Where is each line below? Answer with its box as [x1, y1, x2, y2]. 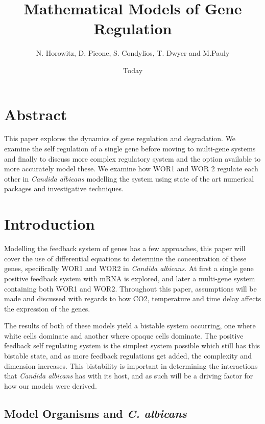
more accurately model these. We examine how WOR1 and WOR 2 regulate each [4, 163, 258, 174]
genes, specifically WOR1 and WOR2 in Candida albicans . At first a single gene [4, 263, 254, 274]
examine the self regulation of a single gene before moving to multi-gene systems [4, 143, 256, 154]
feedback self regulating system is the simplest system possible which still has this [4, 340, 260, 351]
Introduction [4, 213, 95, 234]
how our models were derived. [4, 380, 97, 391]
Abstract [4, 103, 67, 124]
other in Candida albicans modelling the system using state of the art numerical [4, 173, 254, 184]
